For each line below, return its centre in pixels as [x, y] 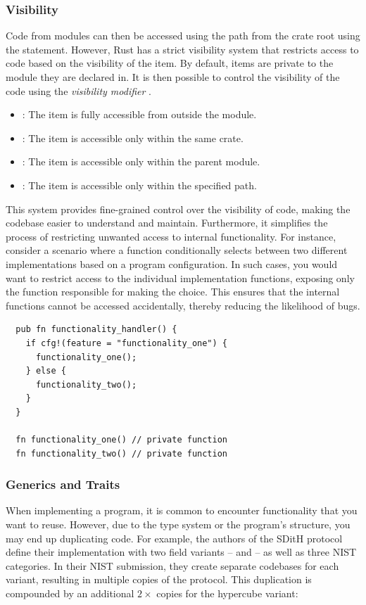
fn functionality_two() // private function [121, 453]
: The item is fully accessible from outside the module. [139, 114]
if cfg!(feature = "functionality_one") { [126, 343]
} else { [46, 371]
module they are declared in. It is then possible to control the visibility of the [173, 77]
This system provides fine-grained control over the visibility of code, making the [178, 209]
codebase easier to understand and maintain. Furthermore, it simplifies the [167, 223]
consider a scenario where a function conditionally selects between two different [177, 250]
